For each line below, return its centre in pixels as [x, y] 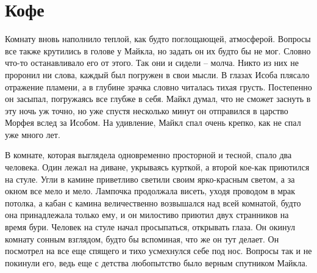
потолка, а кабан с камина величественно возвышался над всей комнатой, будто [153, 202]
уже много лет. [33, 134]
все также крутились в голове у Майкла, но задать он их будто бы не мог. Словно [158, 50]
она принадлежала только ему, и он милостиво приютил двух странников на [147, 215]
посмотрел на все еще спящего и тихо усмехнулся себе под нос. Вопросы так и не [158, 251]
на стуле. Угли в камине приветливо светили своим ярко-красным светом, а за [150, 179]
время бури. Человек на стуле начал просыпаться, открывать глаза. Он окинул [150, 227]
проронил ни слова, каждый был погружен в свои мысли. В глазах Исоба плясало [157, 74]
